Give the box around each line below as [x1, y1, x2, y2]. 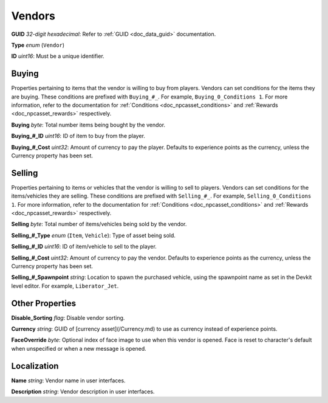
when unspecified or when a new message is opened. [11, 345, 147, 352]
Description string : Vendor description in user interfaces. [11, 388, 155, 395]
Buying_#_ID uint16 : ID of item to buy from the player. [11, 133, 146, 140]
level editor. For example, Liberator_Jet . [11, 282, 119, 289]
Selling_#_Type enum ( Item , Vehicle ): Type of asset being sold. [11, 232, 176, 239]
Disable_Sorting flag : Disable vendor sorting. [11, 314, 125, 322]
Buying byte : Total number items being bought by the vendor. [11, 121, 166, 128]
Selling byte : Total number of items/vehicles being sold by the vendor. [11, 221, 187, 228]
